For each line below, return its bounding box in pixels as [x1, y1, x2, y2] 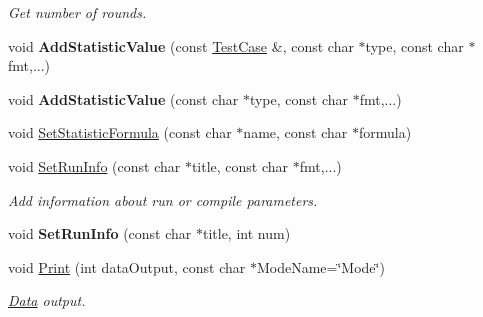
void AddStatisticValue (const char [8, 88, 239, 109]
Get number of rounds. [8, 2, 147, 22]
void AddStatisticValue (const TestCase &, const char [8, 35, 354, 56]
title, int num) [202, 223, 291, 244]
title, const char [191, 155, 289, 176]
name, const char [243, 122, 348, 143]
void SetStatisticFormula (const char [8, 122, 232, 143]
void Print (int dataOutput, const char [8, 256, 246, 277]
